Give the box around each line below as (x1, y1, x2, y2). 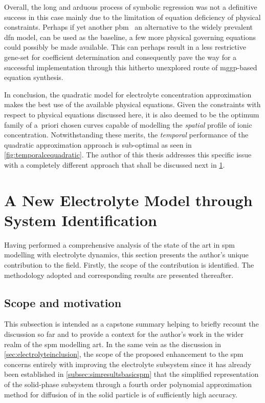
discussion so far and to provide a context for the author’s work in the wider (4, 328, 244, 339)
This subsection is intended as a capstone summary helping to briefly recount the (4, 318, 259, 329)
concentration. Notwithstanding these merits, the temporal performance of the (4, 129, 249, 140)
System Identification (4, 209, 158, 230)
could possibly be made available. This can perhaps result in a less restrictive (4, 42, 246, 52)
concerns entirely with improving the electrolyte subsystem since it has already (4, 358, 252, 369)
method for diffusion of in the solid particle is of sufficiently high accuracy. (4, 389, 237, 399)
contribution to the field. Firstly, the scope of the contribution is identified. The (4, 259, 254, 270)
